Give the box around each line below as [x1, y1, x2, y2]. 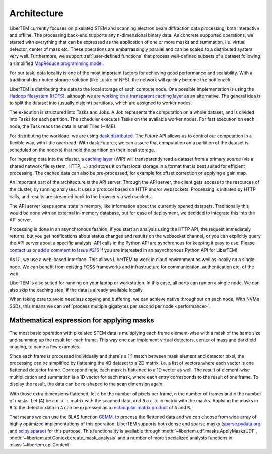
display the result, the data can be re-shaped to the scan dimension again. [9, 381, 164, 387]
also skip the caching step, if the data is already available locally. [9, 287, 144, 293]
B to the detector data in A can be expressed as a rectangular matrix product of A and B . [9, 405, 191, 411]
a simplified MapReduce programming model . [9, 60, 104, 67]
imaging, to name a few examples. [9, 344, 81, 350]
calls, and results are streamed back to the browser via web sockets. [9, 193, 152, 200]
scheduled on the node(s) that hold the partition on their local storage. [9, 147, 156, 153]
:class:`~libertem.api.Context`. [9, 442, 72, 448]
